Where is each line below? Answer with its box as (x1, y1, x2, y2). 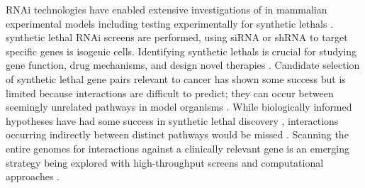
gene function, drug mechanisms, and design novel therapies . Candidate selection (6, 57, 360, 72)
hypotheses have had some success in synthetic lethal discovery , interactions (6, 113, 339, 128)
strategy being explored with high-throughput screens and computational (6, 155, 324, 170)
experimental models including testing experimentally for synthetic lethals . (6, 16, 334, 31)
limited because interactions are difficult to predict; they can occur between (6, 85, 334, 100)
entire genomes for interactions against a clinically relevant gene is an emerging (6, 140, 350, 155)
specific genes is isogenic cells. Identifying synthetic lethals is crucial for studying (6, 43, 357, 58)
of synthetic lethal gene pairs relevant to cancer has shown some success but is (6, 71, 346, 86)
